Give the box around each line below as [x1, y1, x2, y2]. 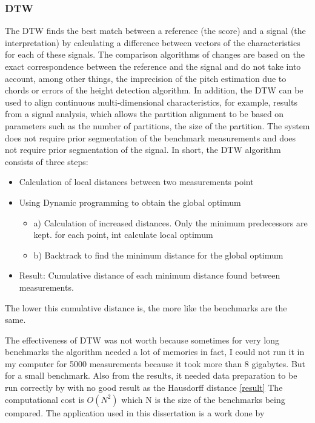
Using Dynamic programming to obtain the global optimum [19, 195, 241, 208]
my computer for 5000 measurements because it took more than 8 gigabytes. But [5, 357, 306, 370]
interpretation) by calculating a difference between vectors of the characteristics [5, 36, 300, 49]
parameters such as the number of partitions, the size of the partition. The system [5, 119, 310, 132]
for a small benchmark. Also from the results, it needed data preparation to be [5, 369, 297, 382]
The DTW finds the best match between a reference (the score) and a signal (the [5, 24, 306, 37]
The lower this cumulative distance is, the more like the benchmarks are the [5, 301, 287, 314]
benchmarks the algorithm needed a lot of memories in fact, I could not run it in [5, 345, 305, 358]
